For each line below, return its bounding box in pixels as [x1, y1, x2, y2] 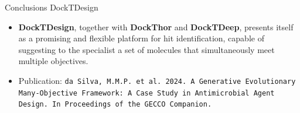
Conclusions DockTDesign [5, 1, 98, 13]
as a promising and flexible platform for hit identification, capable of [18, 32, 264, 44]
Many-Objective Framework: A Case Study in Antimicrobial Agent [18, 89, 275, 97]
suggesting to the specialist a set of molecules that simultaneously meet [18, 43, 275, 55]
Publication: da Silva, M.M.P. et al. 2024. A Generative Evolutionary [18, 74, 296, 86]
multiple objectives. [18, 55, 88, 67]
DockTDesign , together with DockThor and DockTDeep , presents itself [18, 20, 294, 33]
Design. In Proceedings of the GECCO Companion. [18, 100, 212, 109]
